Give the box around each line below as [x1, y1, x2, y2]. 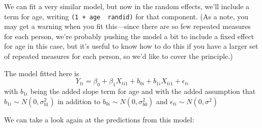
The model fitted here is [4, 68, 79, 78]
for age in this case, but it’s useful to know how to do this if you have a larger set [4, 41, 258, 51]
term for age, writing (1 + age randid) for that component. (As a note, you [4, 11, 249, 21]
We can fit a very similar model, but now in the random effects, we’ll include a [4, 1, 250, 11]
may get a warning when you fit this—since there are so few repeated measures [4, 21, 251, 31]
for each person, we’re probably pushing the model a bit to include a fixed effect [4, 30, 254, 41]
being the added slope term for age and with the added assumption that [30, 86, 256, 97]
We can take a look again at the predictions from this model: [4, 114, 194, 124]
